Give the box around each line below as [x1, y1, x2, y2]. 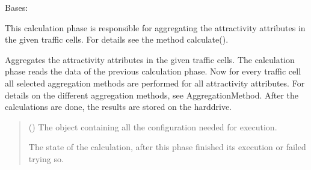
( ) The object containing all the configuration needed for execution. [28, 120, 277, 133]
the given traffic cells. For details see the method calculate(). [5, 33, 229, 46]
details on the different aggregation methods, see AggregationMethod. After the [5, 88, 299, 101]
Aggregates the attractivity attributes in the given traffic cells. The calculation [5, 53, 295, 65]
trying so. [28, 152, 64, 165]
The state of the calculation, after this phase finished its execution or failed [28, 141, 306, 153]
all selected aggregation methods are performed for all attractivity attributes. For [5, 76, 305, 89]
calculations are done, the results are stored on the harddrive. [5, 100, 232, 113]
